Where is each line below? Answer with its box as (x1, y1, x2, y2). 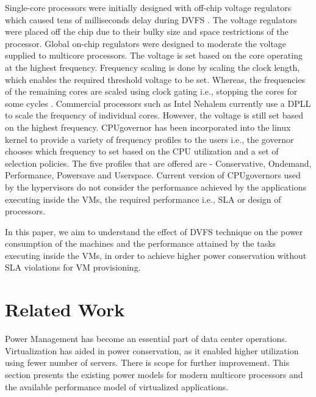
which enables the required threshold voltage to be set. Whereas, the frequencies (5, 73, 306, 86)
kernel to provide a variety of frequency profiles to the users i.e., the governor (5, 133, 294, 145)
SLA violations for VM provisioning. (5, 261, 141, 274)
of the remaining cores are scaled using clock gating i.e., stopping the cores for (5, 85, 298, 98)
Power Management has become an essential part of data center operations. (5, 332, 287, 345)
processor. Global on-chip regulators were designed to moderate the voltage (5, 37, 287, 49)
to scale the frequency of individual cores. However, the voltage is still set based (5, 109, 303, 122)
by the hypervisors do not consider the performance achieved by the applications (5, 180, 307, 193)
